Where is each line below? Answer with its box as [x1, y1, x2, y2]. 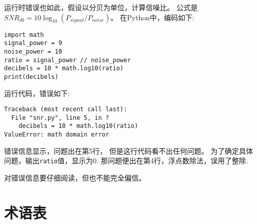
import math [4, 31, 44, 38]
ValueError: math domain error [4, 131, 109, 139]
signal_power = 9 [4, 39, 62, 47]
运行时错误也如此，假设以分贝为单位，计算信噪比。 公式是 [4, 2, 198, 12]
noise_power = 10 [4, 48, 62, 55]
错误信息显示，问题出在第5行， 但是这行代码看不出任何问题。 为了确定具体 [4, 145, 253, 156]
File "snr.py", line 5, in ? [11, 114, 109, 121]
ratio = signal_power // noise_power [4, 56, 131, 64]
